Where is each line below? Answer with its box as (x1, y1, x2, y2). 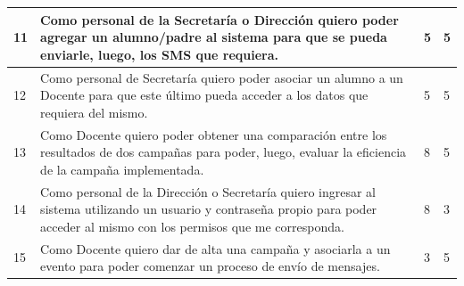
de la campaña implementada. (40, 159, 204, 178)
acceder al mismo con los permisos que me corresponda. (40, 217, 344, 235)
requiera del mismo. (40, 102, 148, 121)
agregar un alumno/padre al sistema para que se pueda (40, 28, 387, 46)
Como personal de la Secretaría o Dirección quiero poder (40, 10, 399, 29)
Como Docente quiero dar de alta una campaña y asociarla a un (40, 239, 391, 257)
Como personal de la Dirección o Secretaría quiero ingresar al (40, 182, 376, 200)
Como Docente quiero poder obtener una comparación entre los (40, 125, 387, 143)
